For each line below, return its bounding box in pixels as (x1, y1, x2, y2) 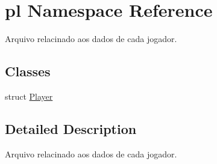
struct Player (5, 90, 53, 102)
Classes (5, 62, 51, 80)
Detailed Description (5, 119, 137, 138)
